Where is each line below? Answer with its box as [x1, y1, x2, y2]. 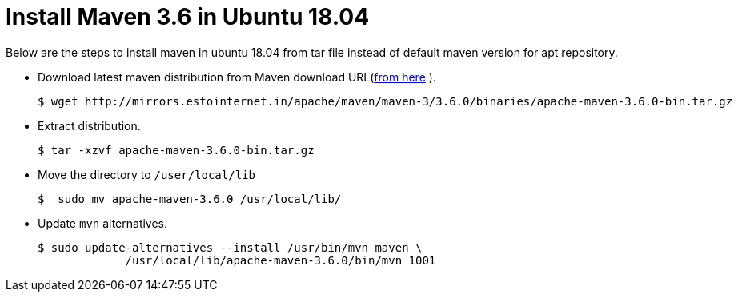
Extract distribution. [38, 118, 141, 133]
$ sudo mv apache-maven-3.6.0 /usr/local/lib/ [38, 192, 342, 205]
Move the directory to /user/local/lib [38, 167, 255, 181]
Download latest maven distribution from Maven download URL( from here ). [38, 70, 436, 84]
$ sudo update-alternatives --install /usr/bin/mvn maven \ [38, 240, 423, 254]
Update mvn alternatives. [38, 216, 168, 230]
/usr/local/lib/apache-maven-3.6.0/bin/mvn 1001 [125, 253, 436, 267]
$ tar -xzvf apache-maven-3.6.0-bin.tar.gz [38, 143, 315, 157]
